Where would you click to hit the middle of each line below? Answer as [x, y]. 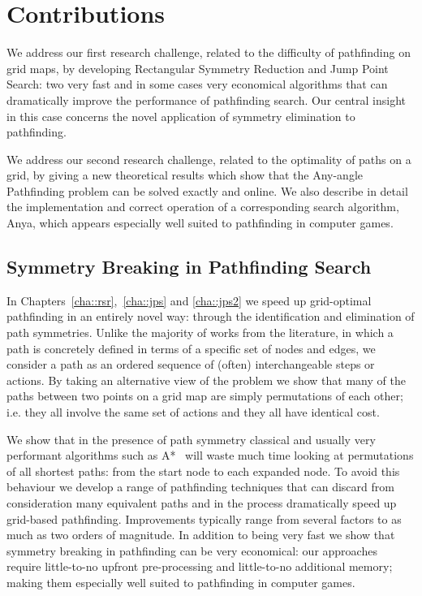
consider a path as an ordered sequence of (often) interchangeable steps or [191, 364]
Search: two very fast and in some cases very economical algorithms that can [197, 84]
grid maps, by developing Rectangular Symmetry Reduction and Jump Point [198, 68]
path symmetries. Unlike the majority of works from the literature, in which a [200, 333]
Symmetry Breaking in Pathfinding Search [189, 267]
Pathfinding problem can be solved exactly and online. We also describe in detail [207, 190]
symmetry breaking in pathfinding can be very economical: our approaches [192, 550]
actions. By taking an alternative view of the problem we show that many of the [206, 380]
